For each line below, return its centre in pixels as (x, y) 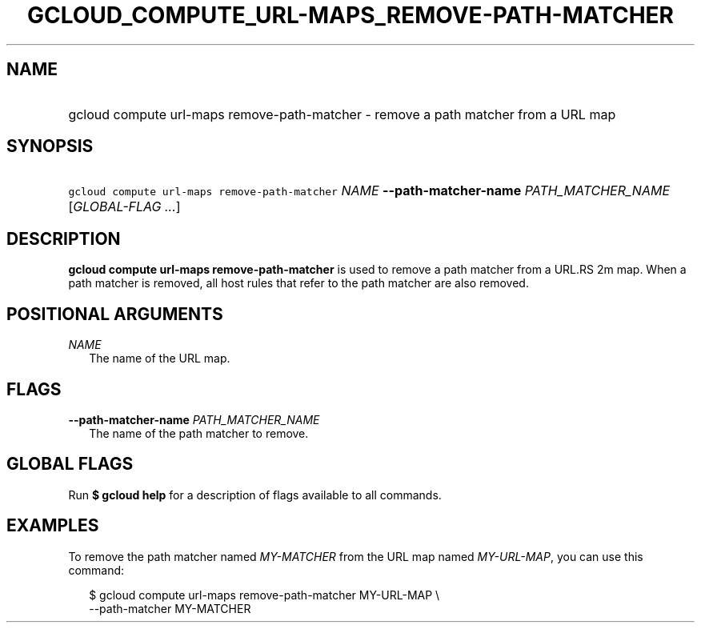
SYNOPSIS (50, 146)
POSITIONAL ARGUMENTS (115, 314)
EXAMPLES (53, 526)
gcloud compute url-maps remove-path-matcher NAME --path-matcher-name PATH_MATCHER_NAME (369, 191)
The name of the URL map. (160, 359)
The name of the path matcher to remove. (199, 433)
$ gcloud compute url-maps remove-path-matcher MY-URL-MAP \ (264, 595)
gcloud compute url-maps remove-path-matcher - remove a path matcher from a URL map (342, 114)
